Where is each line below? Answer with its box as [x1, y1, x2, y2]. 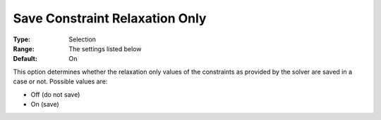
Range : [13, 44, 35, 53]
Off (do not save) [30, 90, 80, 98]
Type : [13, 35, 31, 44]
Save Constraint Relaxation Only [13, 11, 207, 26]
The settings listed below [68, 44, 142, 53]
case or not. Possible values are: [13, 77, 108, 86]
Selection [68, 35, 97, 44]
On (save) [30, 100, 59, 108]
